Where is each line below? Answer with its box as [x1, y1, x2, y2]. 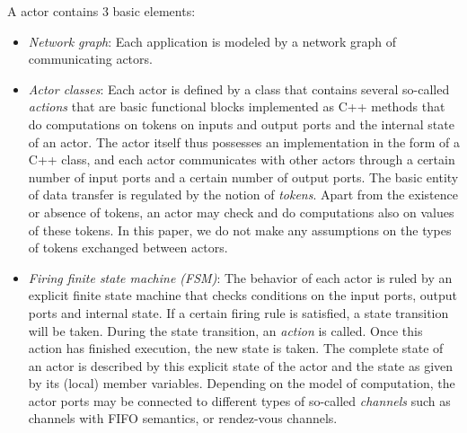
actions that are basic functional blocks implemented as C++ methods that [28, 97, 445, 116]
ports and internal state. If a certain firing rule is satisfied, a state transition [28, 303, 449, 322]
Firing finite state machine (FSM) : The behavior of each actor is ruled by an [28, 268, 453, 287]
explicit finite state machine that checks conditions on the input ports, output [28, 286, 457, 305]
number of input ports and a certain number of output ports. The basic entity [28, 167, 459, 186]
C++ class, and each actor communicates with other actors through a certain [28, 150, 455, 169]
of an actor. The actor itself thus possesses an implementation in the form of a [28, 132, 460, 151]
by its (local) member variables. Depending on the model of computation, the [28, 374, 455, 393]
